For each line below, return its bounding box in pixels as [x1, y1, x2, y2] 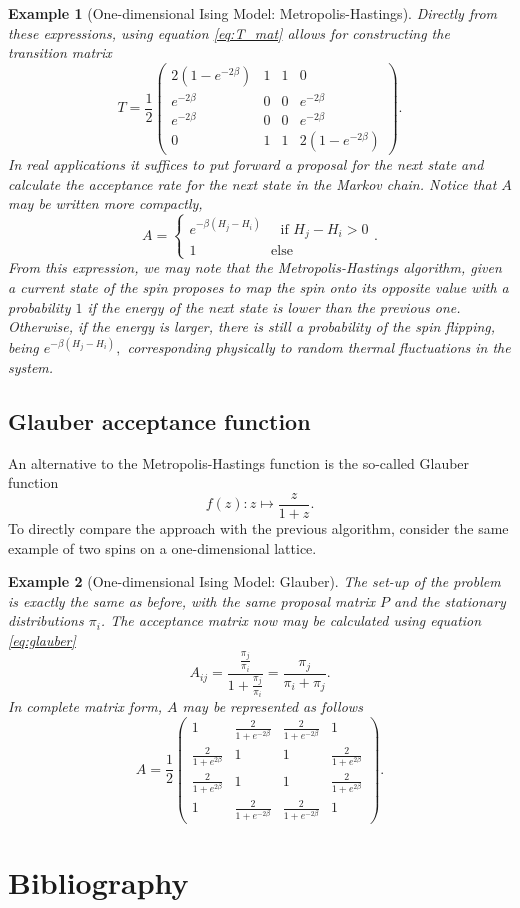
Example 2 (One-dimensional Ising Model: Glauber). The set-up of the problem [8, 571, 501, 592]
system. [8, 356, 54, 377]
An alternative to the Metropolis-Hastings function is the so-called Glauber [8, 452, 470, 473]
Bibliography [8, 861, 189, 902]
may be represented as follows [182, 696, 363, 717]
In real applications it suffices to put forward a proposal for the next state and [8, 154, 484, 175]
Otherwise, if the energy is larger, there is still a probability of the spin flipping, [8, 316, 496, 337]
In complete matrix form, [8, 696, 162, 717]
